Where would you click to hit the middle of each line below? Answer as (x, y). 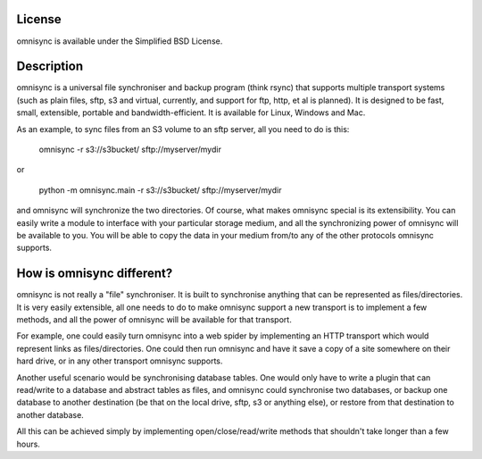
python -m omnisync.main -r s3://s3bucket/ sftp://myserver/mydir (160, 190)
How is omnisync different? (95, 274)
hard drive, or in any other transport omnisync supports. (120, 361)
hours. (28, 444)
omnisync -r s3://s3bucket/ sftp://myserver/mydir (130, 149)
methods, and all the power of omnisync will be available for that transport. (154, 320)
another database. (50, 414)
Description (50, 67)
